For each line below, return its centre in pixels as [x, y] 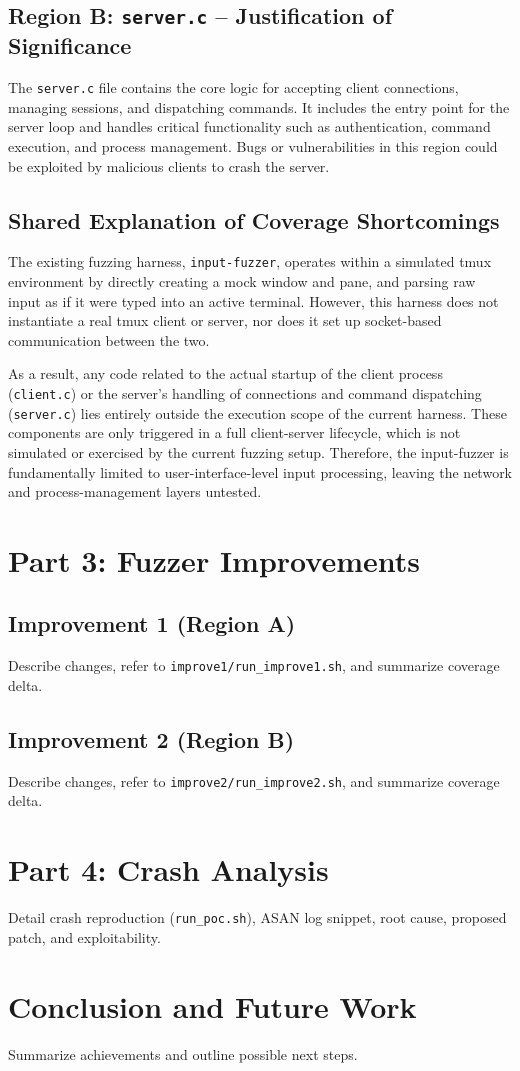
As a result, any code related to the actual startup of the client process [225, 373]
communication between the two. [109, 339]
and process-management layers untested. [135, 491]
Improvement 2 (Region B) [151, 738]
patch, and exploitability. [84, 936]
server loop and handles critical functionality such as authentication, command [249, 126]
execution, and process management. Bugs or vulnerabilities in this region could [253, 146]
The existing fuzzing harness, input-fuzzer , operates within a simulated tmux [250, 261]
